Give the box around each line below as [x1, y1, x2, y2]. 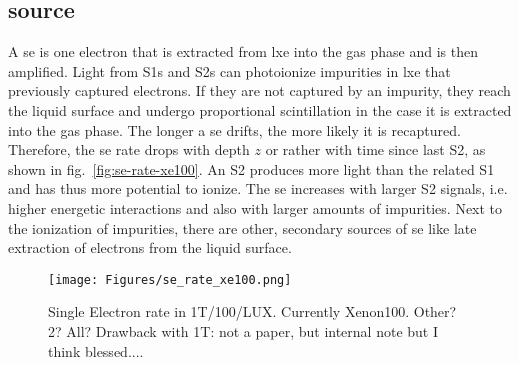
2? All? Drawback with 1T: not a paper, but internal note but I [48, 320, 438, 341]
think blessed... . [48, 340, 144, 361]
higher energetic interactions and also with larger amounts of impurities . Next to [8, 197, 503, 218]
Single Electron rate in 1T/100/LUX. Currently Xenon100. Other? [48, 301, 457, 322]
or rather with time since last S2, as [265, 139, 486, 160]
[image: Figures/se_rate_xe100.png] [48, 272, 292, 287]
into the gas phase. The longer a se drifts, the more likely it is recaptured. [8, 119, 461, 140]
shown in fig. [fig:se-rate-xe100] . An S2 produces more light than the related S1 [8, 158, 495, 179]
